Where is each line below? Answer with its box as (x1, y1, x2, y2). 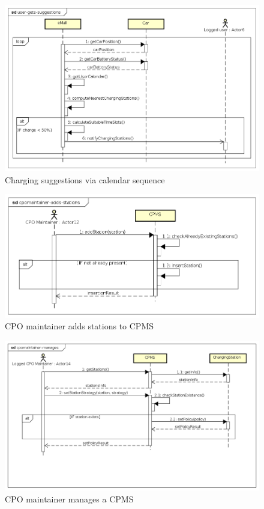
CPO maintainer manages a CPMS (5, 492, 134, 505)
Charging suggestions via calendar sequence (5, 173, 165, 186)
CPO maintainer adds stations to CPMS (5, 320, 154, 332)
